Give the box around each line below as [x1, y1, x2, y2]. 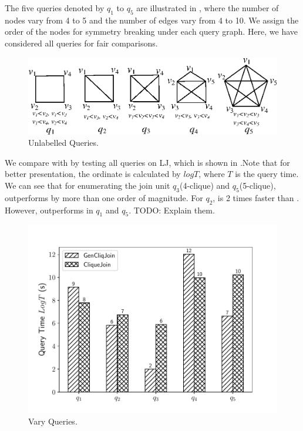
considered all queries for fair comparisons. [5, 36, 158, 49]
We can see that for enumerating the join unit [5, 179, 170, 191]
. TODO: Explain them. [129, 203, 215, 216]
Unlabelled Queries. [28, 136, 99, 149]
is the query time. [235, 168, 299, 180]
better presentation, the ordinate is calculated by [5, 168, 181, 180]
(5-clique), [239, 179, 276, 191]
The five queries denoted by [5, 2, 105, 14]
